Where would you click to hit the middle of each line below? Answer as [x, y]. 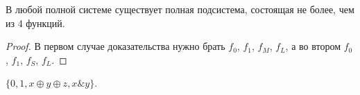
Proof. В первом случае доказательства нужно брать [115, 46]
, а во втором [313, 46]
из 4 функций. [35, 23]
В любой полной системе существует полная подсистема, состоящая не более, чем [180, 9]
